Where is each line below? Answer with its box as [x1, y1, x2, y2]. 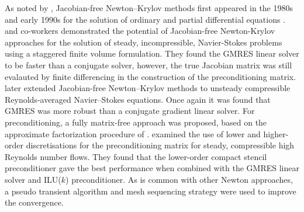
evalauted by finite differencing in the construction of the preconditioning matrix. [5, 70, 296, 82]
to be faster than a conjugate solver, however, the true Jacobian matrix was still [5, 58, 292, 71]
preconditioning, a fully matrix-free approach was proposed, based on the [5, 116, 267, 128]
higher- [263, 127, 289, 140]
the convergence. [5, 196, 64, 208]
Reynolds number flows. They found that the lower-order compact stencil [5, 150, 267, 162]
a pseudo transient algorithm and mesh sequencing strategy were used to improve [5, 185, 296, 197]
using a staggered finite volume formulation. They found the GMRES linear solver [5, 47, 299, 60]
